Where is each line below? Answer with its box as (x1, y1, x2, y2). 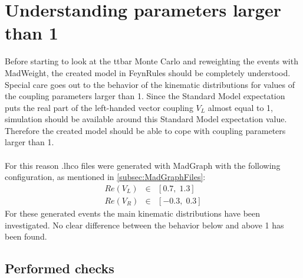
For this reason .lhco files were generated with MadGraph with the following (5, 159, 281, 171)
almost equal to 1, (208, 101, 273, 113)
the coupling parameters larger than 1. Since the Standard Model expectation (5, 90, 285, 102)
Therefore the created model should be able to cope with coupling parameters (5, 124, 286, 136)
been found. (5, 230, 47, 243)
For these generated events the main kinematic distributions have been (5, 207, 261, 219)
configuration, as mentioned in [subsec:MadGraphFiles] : (5, 171, 206, 183)
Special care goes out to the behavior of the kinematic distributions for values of (5, 78, 295, 90)
